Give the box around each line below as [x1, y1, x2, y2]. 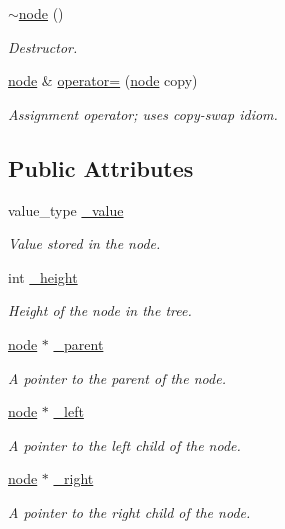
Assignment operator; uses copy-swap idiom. [8, 103, 278, 124]
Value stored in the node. [8, 233, 161, 254]
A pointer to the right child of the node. [8, 501, 251, 522]
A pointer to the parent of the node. [8, 367, 226, 388]
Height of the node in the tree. [8, 300, 192, 321]
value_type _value [8, 199, 124, 220]
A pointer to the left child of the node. [8, 434, 241, 455]
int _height [8, 266, 78, 287]
